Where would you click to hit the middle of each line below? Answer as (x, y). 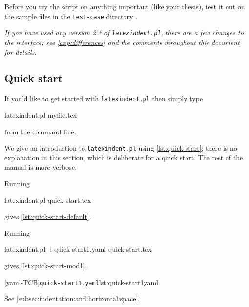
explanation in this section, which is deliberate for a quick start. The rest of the (124, 157)
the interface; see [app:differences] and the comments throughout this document (122, 42)
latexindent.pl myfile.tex (41, 115)
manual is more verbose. (41, 167)
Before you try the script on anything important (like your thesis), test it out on (125, 6)
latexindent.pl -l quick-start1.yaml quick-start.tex (78, 249)
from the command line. (40, 131)
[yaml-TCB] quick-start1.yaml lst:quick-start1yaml (81, 282)
